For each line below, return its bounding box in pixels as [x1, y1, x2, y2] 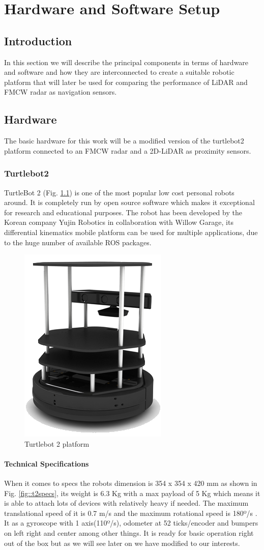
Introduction [4, 33, 72, 48]
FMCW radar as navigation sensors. [4, 86, 117, 97]
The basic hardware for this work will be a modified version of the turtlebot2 [4, 135, 244, 146]
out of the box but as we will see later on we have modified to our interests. [4, 537, 240, 548]
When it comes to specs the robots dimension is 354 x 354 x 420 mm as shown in [4, 478, 257, 488]
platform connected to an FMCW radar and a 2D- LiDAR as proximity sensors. [4, 145, 251, 156]
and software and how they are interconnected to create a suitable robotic [4, 67, 234, 77]
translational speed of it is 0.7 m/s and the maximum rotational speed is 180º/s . [4, 507, 257, 518]
